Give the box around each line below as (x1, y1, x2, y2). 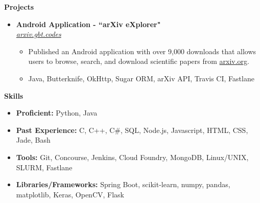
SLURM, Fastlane (16, 162, 73, 172)
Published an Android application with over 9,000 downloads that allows (28, 46, 256, 56)
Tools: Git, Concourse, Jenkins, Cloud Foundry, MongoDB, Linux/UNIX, (16, 151, 249, 162)
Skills (4, 90, 23, 101)
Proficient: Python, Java (16, 107, 98, 118)
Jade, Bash (16, 134, 51, 145)
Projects (4, 2, 34, 12)
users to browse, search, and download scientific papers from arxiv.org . (28, 56, 250, 66)
